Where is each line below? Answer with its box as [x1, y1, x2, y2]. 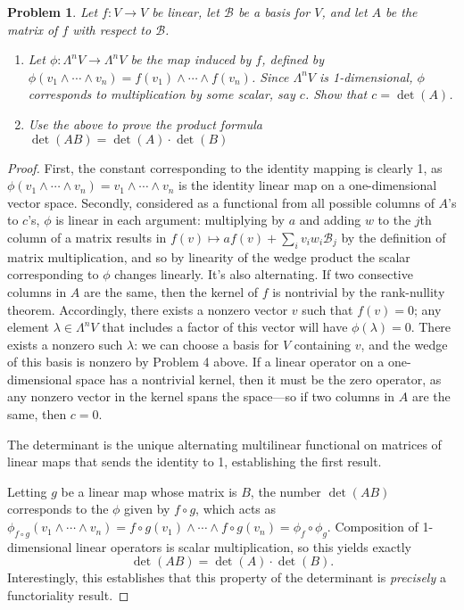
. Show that [304, 85, 368, 103]
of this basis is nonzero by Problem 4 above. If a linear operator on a [7, 352, 385, 371]
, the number [250, 482, 321, 500]
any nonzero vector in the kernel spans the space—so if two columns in [7, 387, 395, 406]
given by [124, 499, 170, 518]
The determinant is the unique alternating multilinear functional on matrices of [7, 434, 442, 453]
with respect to [72, 20, 152, 38]
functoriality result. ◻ [7, 586, 129, 605]
